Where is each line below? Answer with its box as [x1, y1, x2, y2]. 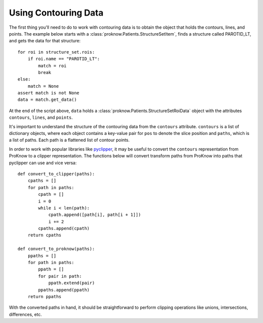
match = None [27, 83, 59, 89]
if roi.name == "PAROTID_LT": [27, 56, 100, 62]
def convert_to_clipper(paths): [18, 171, 95, 176]
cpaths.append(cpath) [38, 226, 90, 231]
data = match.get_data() [18, 97, 77, 102]
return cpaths [27, 232, 62, 238]
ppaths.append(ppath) [38, 287, 90, 292]
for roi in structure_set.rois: [18, 49, 95, 55]
